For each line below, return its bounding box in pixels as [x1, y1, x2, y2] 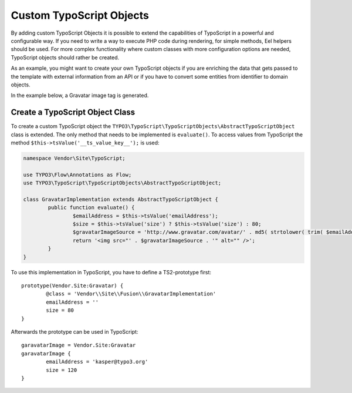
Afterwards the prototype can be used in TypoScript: [11, 328, 138, 335]
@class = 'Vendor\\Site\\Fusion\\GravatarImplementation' [46, 291, 216, 297]
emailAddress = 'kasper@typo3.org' [46, 358, 148, 365]
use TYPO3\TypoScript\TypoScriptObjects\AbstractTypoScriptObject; [23, 180, 222, 186]
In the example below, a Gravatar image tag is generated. [11, 92, 149, 99]
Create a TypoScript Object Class [11, 108, 135, 117]
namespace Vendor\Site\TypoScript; [23, 154, 126, 162]
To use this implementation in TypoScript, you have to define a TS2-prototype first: [11, 268, 211, 276]
